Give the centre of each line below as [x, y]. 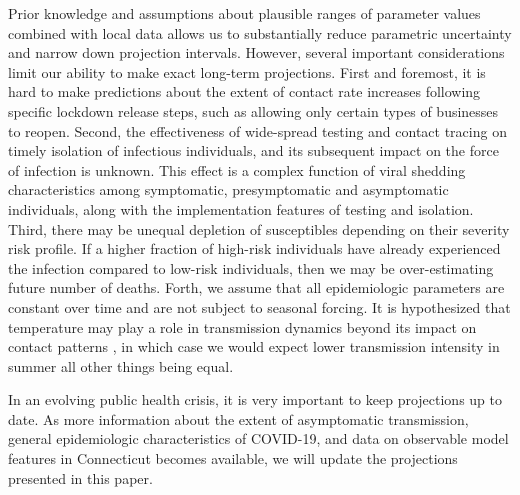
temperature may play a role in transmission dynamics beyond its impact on [242, 326]
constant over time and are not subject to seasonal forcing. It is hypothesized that [259, 306]
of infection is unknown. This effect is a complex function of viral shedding [237, 169]
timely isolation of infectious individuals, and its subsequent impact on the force [253, 150]
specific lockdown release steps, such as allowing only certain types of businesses [253, 110]
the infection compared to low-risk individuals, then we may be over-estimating [251, 267]
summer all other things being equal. [121, 365]
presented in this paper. [80, 477]
